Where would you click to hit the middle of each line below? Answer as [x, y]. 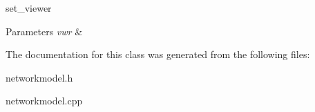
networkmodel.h [39, 77]
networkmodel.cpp [44, 101]
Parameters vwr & [44, 31]
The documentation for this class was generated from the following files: [158, 54]
